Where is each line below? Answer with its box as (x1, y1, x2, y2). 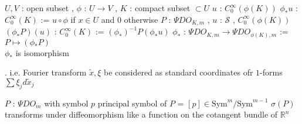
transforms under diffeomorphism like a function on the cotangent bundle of (5, 108, 278, 120)
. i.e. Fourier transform (5, 66, 87, 78)
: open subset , (21, 2, 74, 13)
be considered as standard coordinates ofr (104, 66, 253, 78)
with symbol (44, 97, 89, 109)
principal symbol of (97, 97, 167, 109)
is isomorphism (15, 46, 69, 58)
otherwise (124, 13, 158, 25)
